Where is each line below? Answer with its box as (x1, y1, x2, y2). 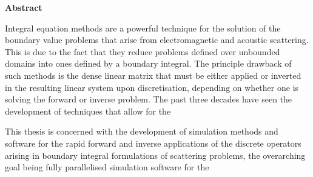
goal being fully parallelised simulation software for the (5, 161, 209, 173)
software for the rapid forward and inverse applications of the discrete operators (5, 136, 301, 149)
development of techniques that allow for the (5, 104, 171, 117)
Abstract (5, 1, 42, 13)
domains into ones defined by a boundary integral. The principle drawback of (5, 57, 292, 70)
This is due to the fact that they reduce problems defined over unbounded (5, 45, 280, 58)
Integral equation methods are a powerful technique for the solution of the (5, 21, 281, 34)
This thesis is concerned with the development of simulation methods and (5, 125, 278, 138)
